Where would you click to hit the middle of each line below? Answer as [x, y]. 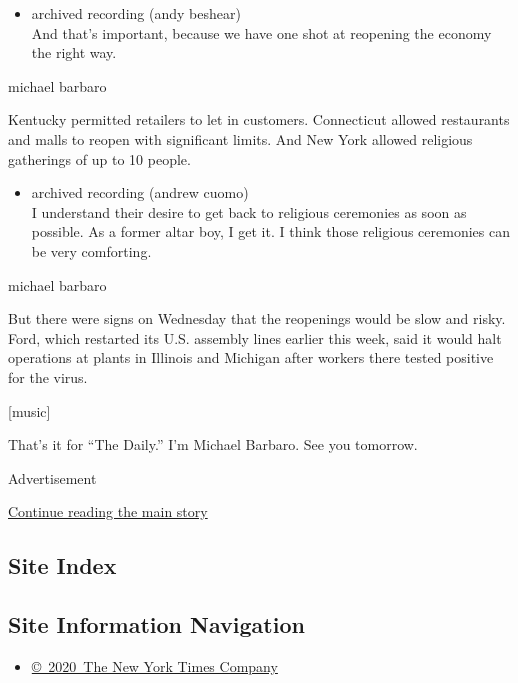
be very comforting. [91, 250]
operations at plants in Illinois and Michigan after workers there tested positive [251, 357]
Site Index [62, 565]
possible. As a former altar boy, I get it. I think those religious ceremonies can [270, 231]
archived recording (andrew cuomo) [140, 192]
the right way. [74, 52]
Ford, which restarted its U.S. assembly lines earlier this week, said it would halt [255, 337]
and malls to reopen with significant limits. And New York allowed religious [240, 138]
